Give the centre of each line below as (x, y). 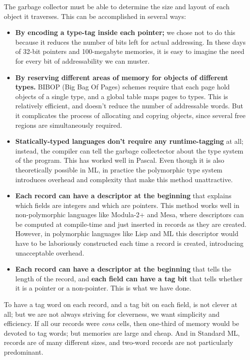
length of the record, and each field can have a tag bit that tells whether (129, 278)
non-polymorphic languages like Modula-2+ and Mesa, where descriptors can (130, 214)
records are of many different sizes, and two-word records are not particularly (119, 342)
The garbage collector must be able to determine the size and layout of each (117, 6)
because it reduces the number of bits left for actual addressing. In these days (130, 42)
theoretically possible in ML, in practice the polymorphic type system (119, 169)
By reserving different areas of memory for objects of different (122, 77)
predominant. (24, 352)
